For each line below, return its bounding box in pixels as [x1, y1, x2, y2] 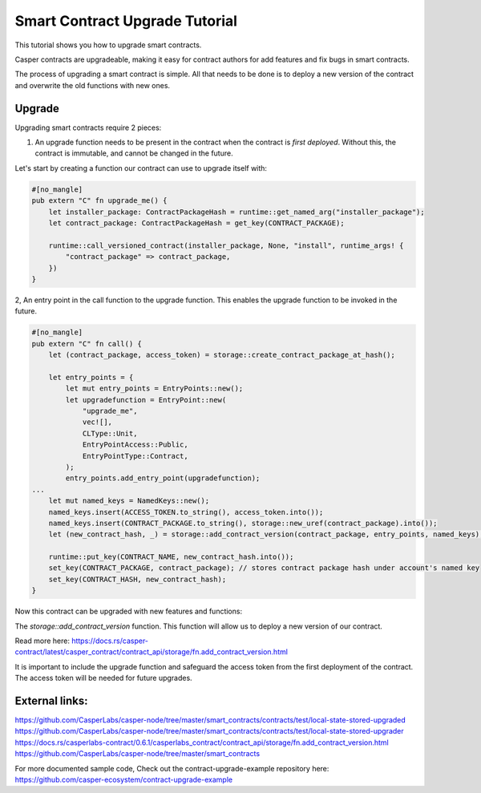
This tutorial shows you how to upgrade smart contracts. [14, 40, 202, 50]
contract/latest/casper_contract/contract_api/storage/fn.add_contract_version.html [14, 647, 289, 657]
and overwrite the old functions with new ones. [14, 80, 171, 90]
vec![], [82, 418, 112, 427]
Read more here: [14, 636, 70, 645]
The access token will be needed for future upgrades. [14, 674, 192, 683]
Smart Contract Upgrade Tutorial [14, 12, 238, 30]
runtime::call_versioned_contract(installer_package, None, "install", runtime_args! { [48, 241, 404, 250]
